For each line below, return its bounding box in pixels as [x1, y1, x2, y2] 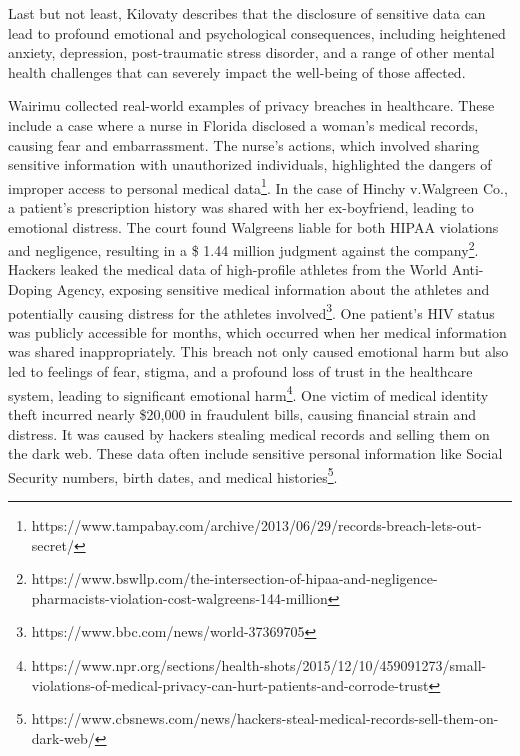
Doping [8, 279, 53, 300]
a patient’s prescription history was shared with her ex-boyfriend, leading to [8, 197, 474, 217]
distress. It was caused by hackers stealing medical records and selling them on [8, 423, 490, 444]
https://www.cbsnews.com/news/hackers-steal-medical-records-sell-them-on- [31, 708, 499, 729]
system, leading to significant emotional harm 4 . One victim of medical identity [8, 381, 489, 405]
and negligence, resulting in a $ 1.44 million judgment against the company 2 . [8, 237, 479, 260]
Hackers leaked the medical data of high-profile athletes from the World [8, 259, 447, 280]
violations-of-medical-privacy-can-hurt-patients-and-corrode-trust [31, 674, 429, 695]
